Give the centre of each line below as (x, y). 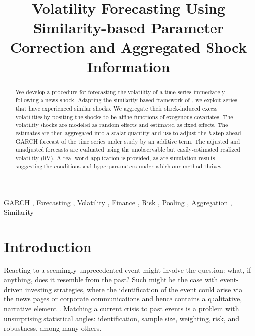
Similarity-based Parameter (128, 27)
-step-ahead (226, 133)
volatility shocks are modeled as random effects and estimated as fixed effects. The (122, 125)
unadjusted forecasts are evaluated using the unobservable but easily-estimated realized (128, 149)
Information (128, 66)
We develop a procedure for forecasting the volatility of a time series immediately (120, 92)
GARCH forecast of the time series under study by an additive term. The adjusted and (128, 141)
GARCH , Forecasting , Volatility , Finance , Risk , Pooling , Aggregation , (118, 202)
